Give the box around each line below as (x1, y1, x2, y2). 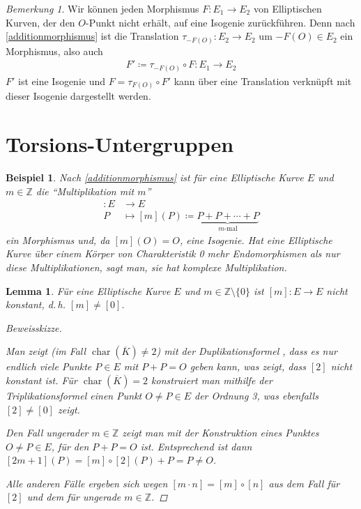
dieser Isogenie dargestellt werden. (6, 89, 151, 103)
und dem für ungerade (26, 489, 121, 504)
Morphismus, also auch (6, 43, 103, 58)
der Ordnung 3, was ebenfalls (194, 388, 318, 402)
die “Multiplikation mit (36, 183, 135, 198)
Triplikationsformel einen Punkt (6, 388, 142, 402)
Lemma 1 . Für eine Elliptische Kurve (6, 283, 171, 298)
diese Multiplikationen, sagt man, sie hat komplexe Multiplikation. (6, 259, 287, 274)
